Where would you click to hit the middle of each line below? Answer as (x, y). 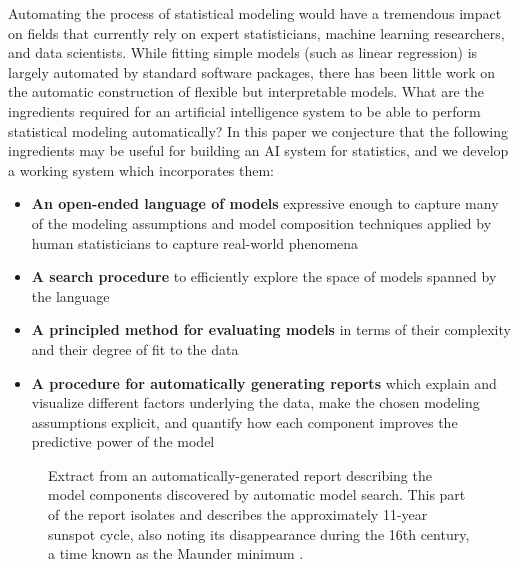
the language (70, 295)
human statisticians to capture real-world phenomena (195, 242)
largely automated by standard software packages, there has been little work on (251, 71)
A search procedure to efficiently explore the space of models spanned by (264, 276)
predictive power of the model (123, 441)
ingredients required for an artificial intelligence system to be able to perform (244, 110)
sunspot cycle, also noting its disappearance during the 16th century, (259, 533)
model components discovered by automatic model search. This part (257, 494)
